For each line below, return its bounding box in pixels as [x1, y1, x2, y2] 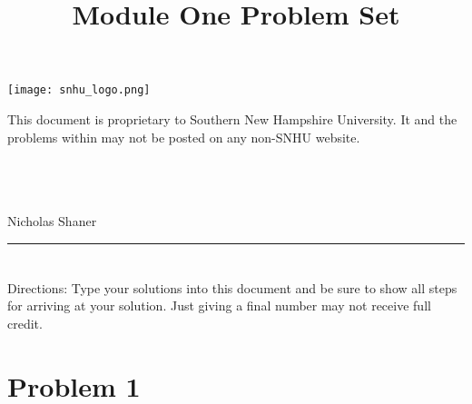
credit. [7, 313, 43, 332]
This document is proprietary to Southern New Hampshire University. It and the [7, 110, 457, 129]
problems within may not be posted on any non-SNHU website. [7, 127, 360, 146]
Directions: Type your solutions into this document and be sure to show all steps [7, 278, 457, 297]
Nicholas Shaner [7, 212, 97, 230]
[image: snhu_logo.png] [7, 84, 151, 97]
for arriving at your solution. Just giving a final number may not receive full [7, 296, 431, 315]
